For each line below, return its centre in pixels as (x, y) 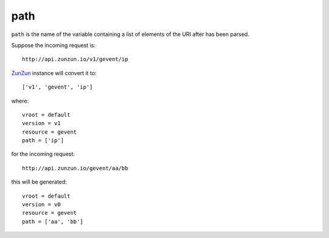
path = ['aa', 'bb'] (53, 222)
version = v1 (41, 123)
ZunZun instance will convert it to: (54, 73)
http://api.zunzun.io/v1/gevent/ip (75, 59)
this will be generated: (39, 182)
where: (20, 101)
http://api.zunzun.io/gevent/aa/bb (75, 168)
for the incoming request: (43, 154)
